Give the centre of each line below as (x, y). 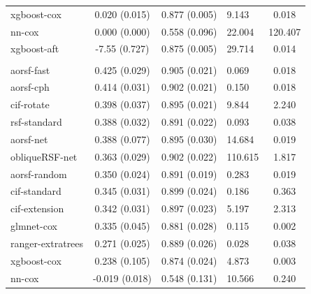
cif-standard (36, 191)
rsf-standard (36, 122)
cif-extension (37, 208)
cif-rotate (30, 104)
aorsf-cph (30, 87)
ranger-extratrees (47, 243)
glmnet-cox (34, 226)
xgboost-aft (35, 49)
